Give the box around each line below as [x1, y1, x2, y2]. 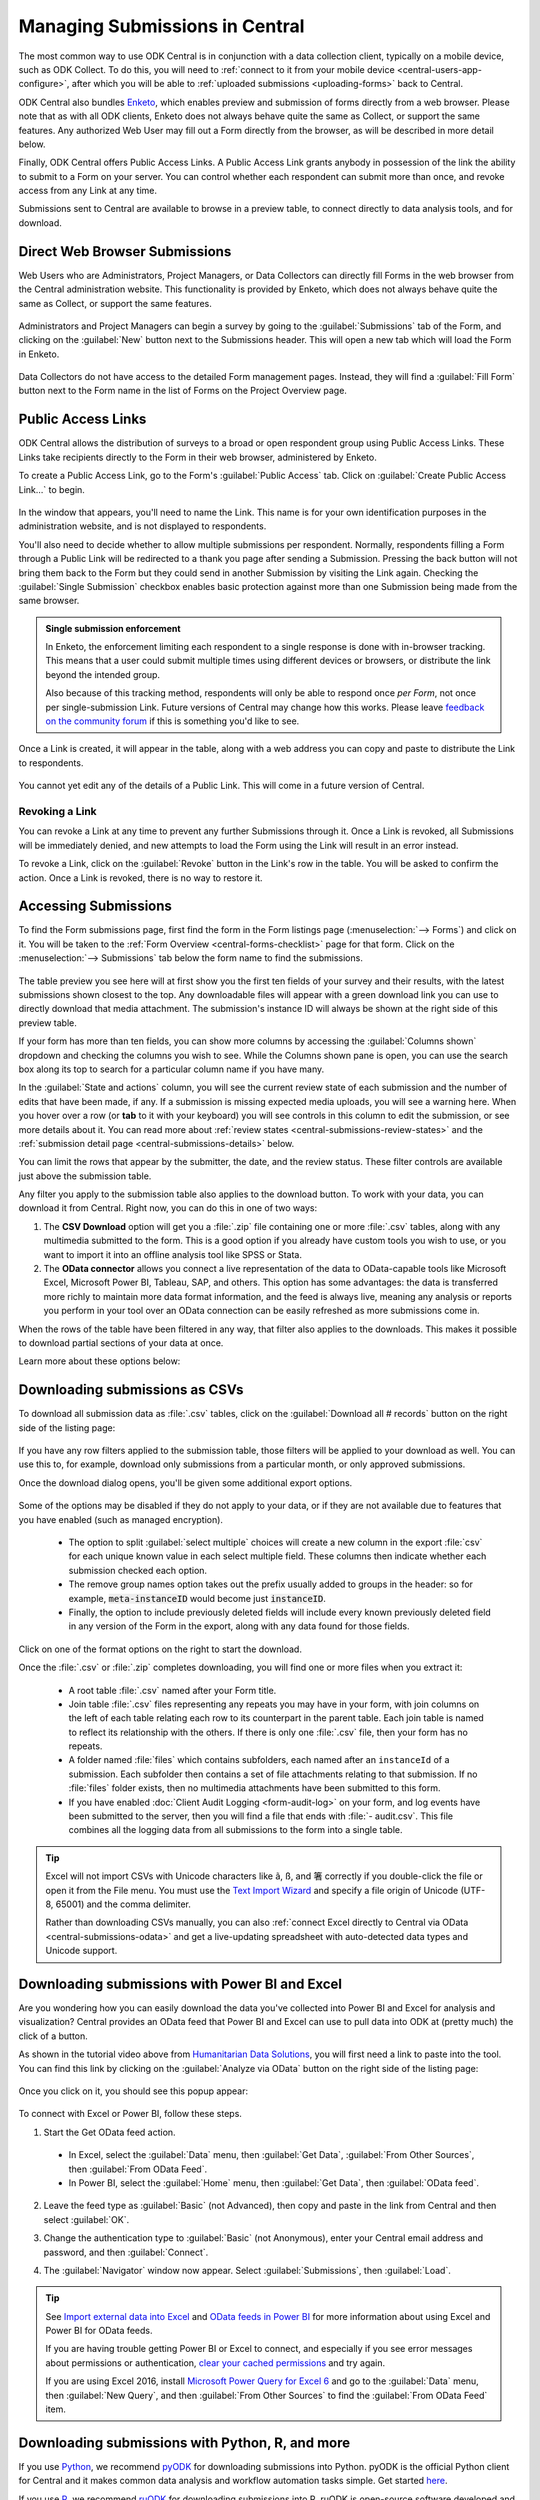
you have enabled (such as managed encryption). [18, 1513, 224, 1525]
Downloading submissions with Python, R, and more [18, 2434, 350, 2451]
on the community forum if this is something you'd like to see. [45, 715, 300, 727]
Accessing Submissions [18, 898, 172, 915]
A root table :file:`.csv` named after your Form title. [68, 1684, 277, 1696]
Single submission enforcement [45, 622, 181, 634]
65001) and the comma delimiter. [55, 1898, 192, 1910]
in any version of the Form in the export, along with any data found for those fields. [68, 1620, 410, 1632]
